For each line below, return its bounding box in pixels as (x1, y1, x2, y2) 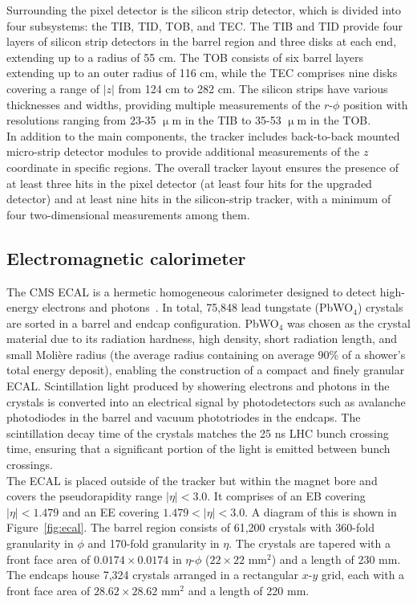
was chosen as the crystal (286, 314, 411, 331)
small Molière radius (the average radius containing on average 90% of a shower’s (6, 345, 406, 362)
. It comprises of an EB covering (207, 488, 366, 504)
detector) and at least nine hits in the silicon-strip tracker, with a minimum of (6, 190, 391, 207)
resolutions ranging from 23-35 (6, 112, 156, 129)
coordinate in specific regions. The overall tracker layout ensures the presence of (6, 158, 399, 175)
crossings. (6, 456, 53, 473)
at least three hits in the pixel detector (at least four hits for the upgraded (6, 174, 372, 191)
